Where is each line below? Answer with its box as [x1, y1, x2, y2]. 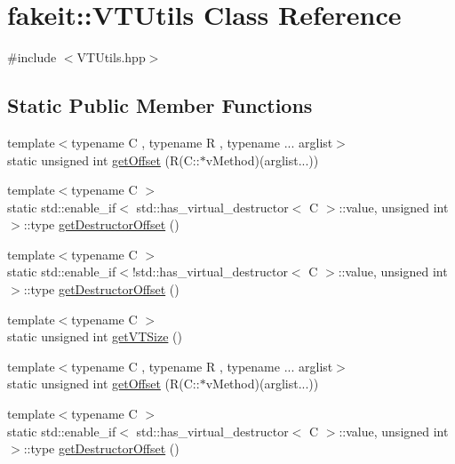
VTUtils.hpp [76, 48, 146, 67]
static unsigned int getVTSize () [7, 327, 182, 346]
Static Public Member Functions [7, 92, 313, 119]
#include [7, 48, 57, 67]
